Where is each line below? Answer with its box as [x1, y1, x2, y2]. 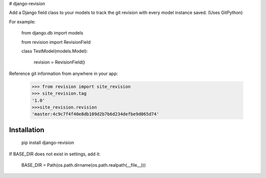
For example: [9, 19, 36, 25]
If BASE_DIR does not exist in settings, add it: [9, 151, 101, 157]
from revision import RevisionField [21, 39, 91, 45]
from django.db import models [21, 30, 83, 36]
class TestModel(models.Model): [21, 48, 88, 54]
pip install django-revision [21, 140, 74, 145]
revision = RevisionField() [33, 59, 86, 65]
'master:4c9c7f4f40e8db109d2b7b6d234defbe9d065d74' [32, 111, 160, 117]
